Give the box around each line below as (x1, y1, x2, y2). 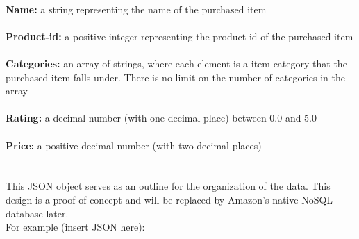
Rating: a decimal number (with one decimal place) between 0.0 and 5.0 (6, 110, 317, 125)
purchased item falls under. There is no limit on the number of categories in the (6, 69, 345, 84)
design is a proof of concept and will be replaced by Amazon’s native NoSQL (6, 192, 333, 206)
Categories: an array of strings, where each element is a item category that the (6, 56, 347, 70)
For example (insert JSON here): (6, 220, 145, 234)
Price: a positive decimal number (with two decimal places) (6, 138, 262, 152)
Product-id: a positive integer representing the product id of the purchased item (6, 28, 353, 43)
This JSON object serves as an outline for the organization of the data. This (6, 179, 331, 193)
